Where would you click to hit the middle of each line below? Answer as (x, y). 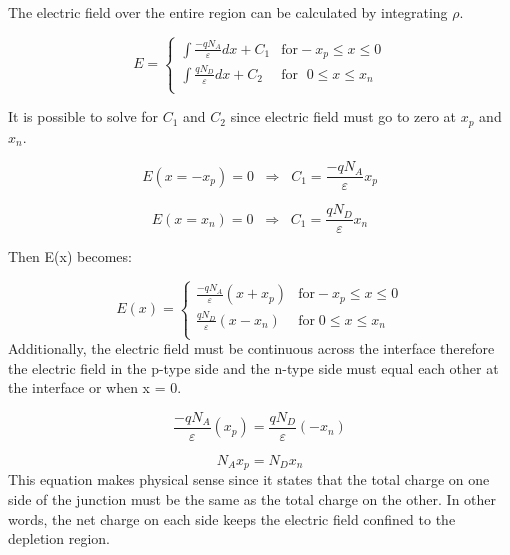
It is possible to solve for (83, 116)
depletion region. (59, 538)
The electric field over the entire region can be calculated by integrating (228, 12)
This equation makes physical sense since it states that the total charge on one (249, 479)
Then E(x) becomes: (70, 256)
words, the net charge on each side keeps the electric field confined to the (232, 518)
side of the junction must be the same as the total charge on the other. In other (252, 498)
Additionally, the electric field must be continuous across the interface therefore (251, 348)
